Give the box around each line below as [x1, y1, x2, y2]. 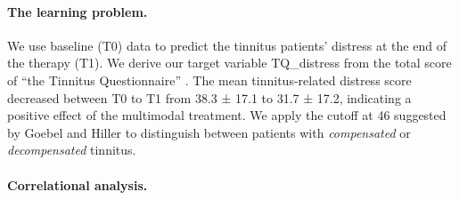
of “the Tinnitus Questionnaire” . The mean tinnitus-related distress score [7, 70, 412, 89]
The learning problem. [7, 2, 148, 20]
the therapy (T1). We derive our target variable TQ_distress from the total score [7, 53, 452, 72]
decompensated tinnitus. [7, 140, 136, 159]
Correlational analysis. [7, 175, 148, 194]
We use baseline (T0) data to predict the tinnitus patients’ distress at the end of [7, 36, 447, 54]
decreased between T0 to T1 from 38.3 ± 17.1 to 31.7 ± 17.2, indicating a [7, 88, 412, 107]
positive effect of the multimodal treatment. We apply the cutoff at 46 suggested [7, 106, 447, 124]
